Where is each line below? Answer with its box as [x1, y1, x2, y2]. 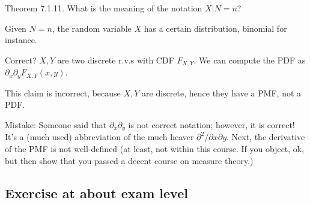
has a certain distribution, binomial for [144, 22, 287, 34]
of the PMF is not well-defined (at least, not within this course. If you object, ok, [5, 142, 305, 154]
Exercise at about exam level [5, 183, 188, 202]
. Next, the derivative [226, 131, 305, 143]
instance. [5, 34, 37, 46]
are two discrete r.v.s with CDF [57, 53, 174, 66]
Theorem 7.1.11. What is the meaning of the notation [5, 2, 202, 14]
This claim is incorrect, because [5, 86, 121, 99]
